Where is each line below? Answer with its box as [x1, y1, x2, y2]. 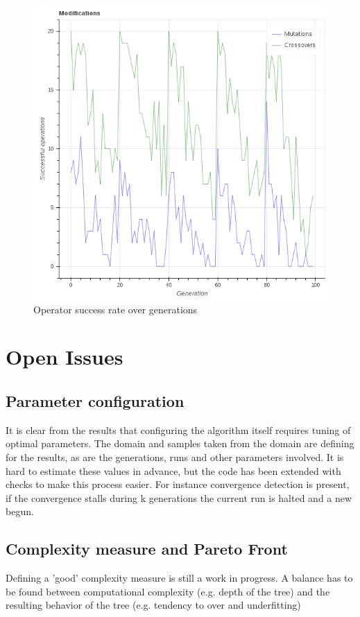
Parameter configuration [6, 390, 185, 411]
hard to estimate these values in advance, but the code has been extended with [6, 463, 341, 478]
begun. [6, 504, 34, 519]
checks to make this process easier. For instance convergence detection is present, [6, 477, 350, 492]
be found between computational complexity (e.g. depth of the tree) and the [6, 584, 330, 598]
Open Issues [6, 342, 123, 371]
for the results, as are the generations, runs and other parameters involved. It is [6, 449, 344, 464]
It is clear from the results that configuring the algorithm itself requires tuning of [6, 422, 351, 437]
